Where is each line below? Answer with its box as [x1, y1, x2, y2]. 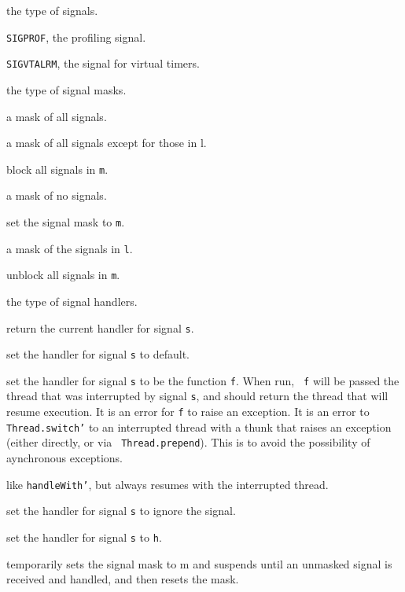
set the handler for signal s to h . [6, 529, 162, 545]
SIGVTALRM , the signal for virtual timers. [6, 55, 200, 72]
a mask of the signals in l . [6, 240, 133, 256]
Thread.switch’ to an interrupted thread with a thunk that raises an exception [6, 418, 392, 435]
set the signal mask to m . [6, 213, 125, 230]
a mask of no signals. [6, 187, 107, 204]
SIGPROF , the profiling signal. [6, 28, 146, 45]
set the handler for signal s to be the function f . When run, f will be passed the [6, 372, 399, 388]
